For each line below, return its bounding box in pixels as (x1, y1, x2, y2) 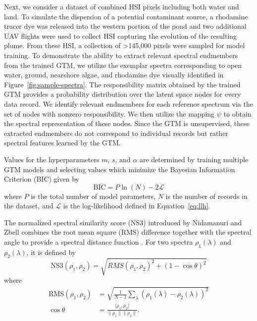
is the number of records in (165, 191, 248, 201)
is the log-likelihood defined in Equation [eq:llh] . (63, 200, 210, 211)
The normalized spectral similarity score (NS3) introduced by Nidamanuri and (4, 217, 242, 227)
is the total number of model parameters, (31, 191, 156, 201)
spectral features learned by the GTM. (4, 137, 121, 148)
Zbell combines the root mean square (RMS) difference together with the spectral (4, 227, 252, 237)
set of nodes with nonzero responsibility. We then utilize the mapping (4, 108, 215, 119)
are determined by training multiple (139, 154, 249, 164)
